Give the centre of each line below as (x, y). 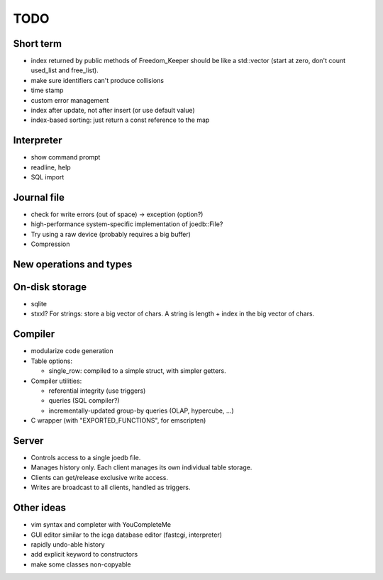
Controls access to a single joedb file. (86, 458)
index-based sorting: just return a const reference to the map (120, 120)
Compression (50, 244)
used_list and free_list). (65, 70)
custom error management (70, 100)
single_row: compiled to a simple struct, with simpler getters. (137, 371)
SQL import (48, 177)
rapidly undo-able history (68, 544)
